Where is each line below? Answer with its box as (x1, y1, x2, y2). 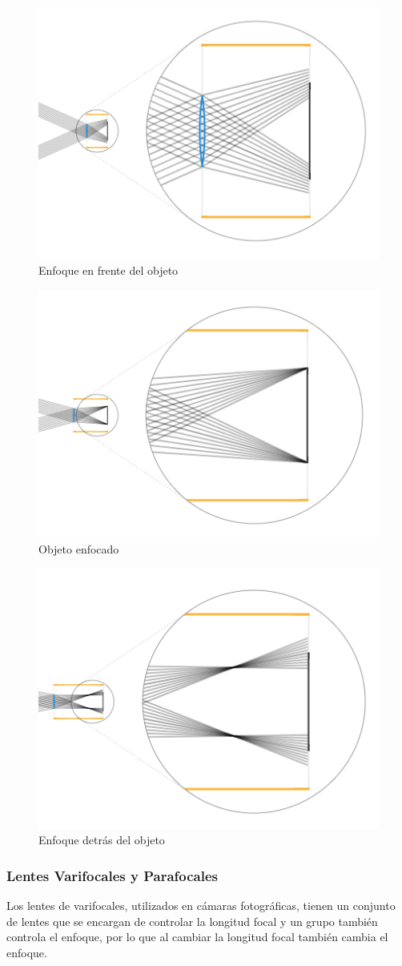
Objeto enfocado (38, 541, 119, 557)
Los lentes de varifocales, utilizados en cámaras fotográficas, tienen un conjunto (6, 897, 396, 914)
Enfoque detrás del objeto (38, 831, 165, 848)
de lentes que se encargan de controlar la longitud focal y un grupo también (6, 912, 378, 929)
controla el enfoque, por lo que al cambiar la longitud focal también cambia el (6, 928, 388, 945)
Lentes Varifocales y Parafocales (6, 865, 218, 885)
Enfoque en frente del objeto (38, 262, 179, 279)
